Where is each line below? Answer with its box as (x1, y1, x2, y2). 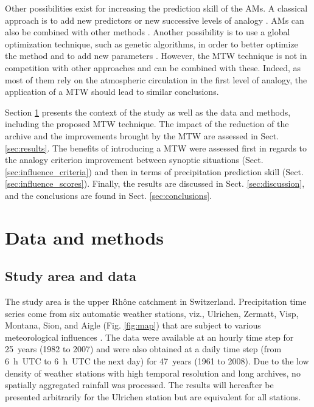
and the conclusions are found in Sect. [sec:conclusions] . (5, 189, 212, 201)
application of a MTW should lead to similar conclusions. (5, 85, 219, 98)
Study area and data (5, 266, 136, 285)
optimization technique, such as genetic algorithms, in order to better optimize (5, 37, 298, 50)
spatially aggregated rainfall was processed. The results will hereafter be (5, 378, 274, 391)
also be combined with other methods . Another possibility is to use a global (5, 26, 290, 38)
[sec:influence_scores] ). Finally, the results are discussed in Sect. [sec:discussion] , (5, 177, 305, 190)
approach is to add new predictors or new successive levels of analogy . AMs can (5, 13, 304, 26)
